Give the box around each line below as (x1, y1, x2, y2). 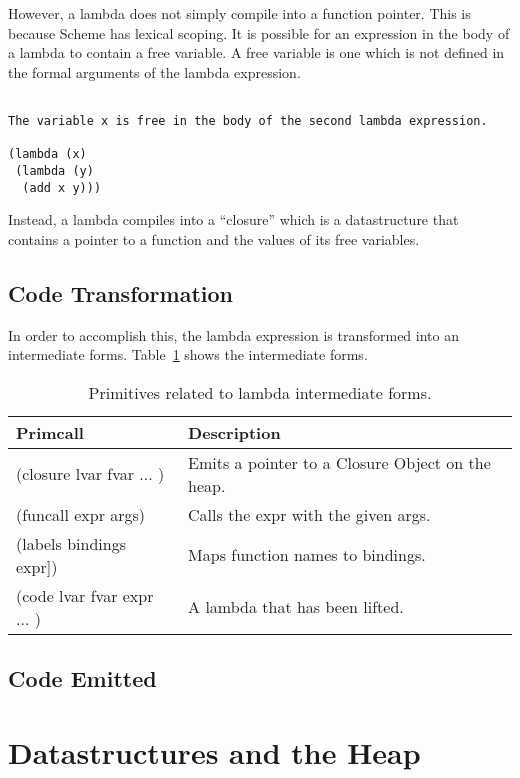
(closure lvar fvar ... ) (16, 462, 165, 486)
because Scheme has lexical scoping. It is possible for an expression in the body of (8, 22, 510, 43)
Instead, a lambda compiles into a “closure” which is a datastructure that (8, 209, 459, 230)
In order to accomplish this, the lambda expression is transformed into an (8, 324, 459, 345)
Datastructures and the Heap (8, 731, 421, 772)
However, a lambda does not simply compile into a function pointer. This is (8, 3, 471, 23)
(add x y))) (22, 180, 102, 195)
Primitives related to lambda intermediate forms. (88, 380, 432, 404)
